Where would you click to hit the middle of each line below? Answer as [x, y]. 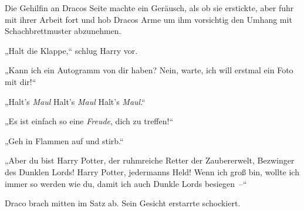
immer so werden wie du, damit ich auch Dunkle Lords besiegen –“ [126, 183]
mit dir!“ [21, 81]
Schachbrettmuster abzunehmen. [63, 31]
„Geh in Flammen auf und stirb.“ [64, 140]
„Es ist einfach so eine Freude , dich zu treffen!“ [89, 121]
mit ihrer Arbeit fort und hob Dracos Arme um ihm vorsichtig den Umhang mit [148, 19]
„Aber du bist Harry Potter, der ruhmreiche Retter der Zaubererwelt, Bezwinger [150, 160]
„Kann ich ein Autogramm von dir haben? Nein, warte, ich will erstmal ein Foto [149, 70]
